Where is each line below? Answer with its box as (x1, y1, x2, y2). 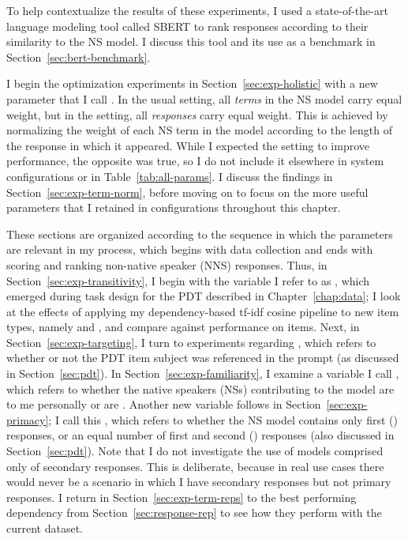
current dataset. (6, 520, 83, 536)
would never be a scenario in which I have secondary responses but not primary (6, 473, 391, 490)
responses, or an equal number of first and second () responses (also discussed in (6, 427, 395, 443)
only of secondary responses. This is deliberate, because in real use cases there (6, 458, 384, 474)
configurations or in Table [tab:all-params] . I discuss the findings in (6, 168, 333, 184)
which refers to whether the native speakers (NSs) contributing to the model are (6, 380, 395, 397)
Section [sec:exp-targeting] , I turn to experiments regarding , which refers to (6, 334, 376, 350)
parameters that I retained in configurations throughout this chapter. (6, 199, 341, 216)
